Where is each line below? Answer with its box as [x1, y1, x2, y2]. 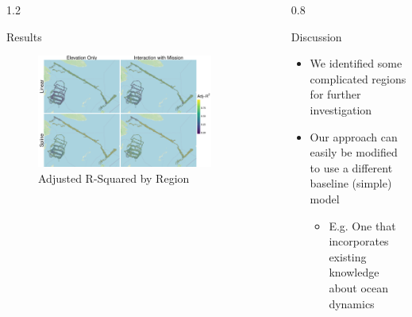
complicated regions [310, 70, 406, 87]
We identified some [310, 55, 402, 72]
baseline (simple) [310, 175, 392, 191]
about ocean [329, 279, 389, 296]
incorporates [329, 233, 389, 249]
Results [6, 28, 42, 44]
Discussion [291, 28, 342, 44]
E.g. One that [329, 217, 396, 234]
